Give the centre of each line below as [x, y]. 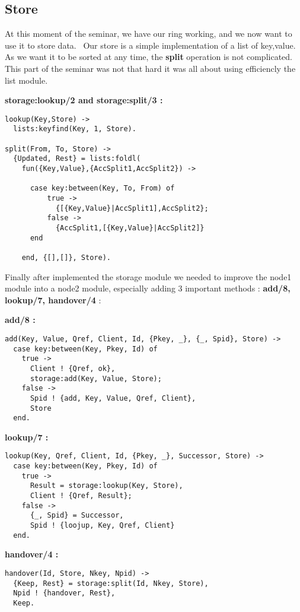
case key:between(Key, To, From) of [102, 188]
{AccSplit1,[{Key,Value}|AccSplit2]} [130, 228]
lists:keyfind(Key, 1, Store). [75, 129]
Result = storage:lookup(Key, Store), [106, 486]
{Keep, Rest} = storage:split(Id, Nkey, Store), [111, 583]
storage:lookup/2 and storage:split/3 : [84, 100]
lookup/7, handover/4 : [53, 299]
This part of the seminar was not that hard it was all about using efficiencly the [150, 68]
